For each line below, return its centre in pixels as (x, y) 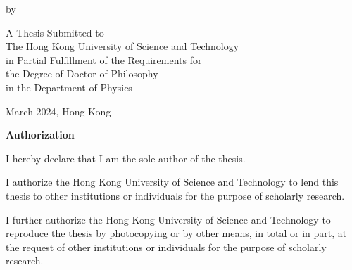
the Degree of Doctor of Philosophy (82, 73)
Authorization (40, 135)
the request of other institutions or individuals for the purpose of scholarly (166, 246)
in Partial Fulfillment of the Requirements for (104, 59)
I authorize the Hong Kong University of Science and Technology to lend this (172, 182)
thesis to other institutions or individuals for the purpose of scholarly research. (175, 195)
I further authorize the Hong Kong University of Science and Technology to (168, 219)
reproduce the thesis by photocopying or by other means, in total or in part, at (176, 233)
